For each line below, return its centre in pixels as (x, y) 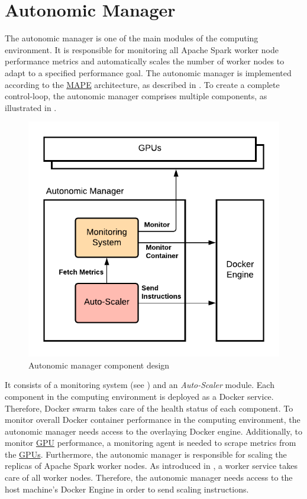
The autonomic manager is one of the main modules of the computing (132, 38)
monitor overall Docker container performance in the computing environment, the (153, 420)
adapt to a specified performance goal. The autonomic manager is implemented (148, 72)
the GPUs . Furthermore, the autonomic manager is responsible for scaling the (146, 454)
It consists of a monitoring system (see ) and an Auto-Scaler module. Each (140, 385)
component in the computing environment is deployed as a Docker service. (139, 396)
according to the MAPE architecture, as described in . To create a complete (142, 84)
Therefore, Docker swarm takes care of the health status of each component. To (149, 408)
